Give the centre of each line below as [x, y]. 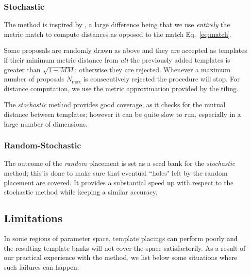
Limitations [33, 218]
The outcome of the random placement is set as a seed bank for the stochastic [119, 163]
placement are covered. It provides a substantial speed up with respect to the [119, 182]
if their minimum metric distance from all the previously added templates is [117, 60]
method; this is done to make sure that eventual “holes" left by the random [116, 172]
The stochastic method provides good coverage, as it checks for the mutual [115, 105]
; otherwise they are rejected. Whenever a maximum [153, 69]
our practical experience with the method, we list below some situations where [121, 257]
